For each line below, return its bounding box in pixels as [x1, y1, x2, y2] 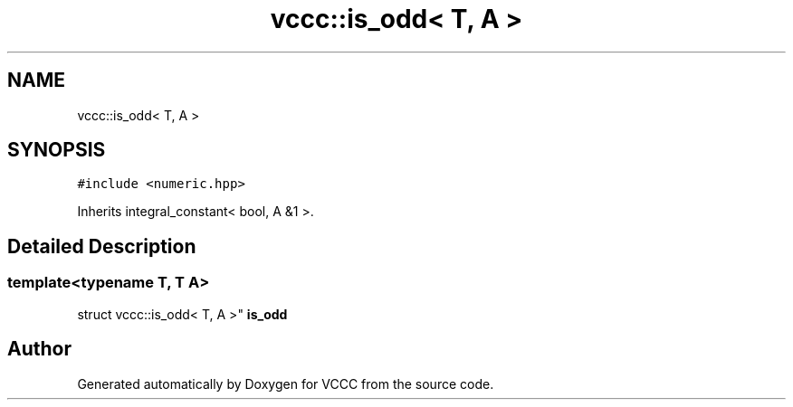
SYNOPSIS [7, 138, 106, 162]
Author [7, 337, 72, 361]
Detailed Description [7, 234, 196, 258]
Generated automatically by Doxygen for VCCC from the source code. [77, 375, 494, 392]
